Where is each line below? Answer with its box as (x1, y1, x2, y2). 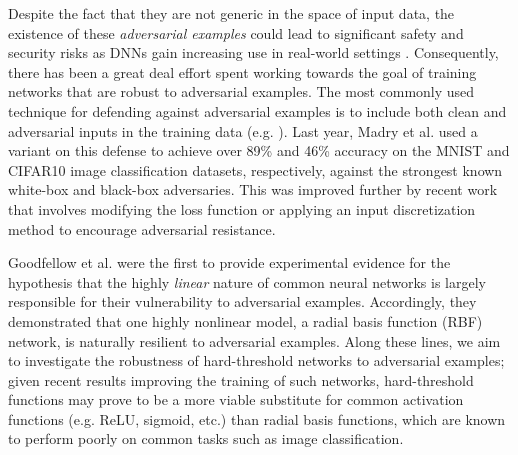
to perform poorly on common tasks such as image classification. (8, 428, 404, 449)
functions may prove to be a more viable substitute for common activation (8, 389, 464, 410)
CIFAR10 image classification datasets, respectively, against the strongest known (8, 159, 503, 180)
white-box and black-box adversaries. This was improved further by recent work (8, 179, 498, 200)
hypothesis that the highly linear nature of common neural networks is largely (8, 271, 486, 292)
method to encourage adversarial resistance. (8, 218, 276, 239)
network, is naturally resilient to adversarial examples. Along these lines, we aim (8, 330, 501, 351)
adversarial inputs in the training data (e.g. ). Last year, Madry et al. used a (8, 120, 478, 141)
